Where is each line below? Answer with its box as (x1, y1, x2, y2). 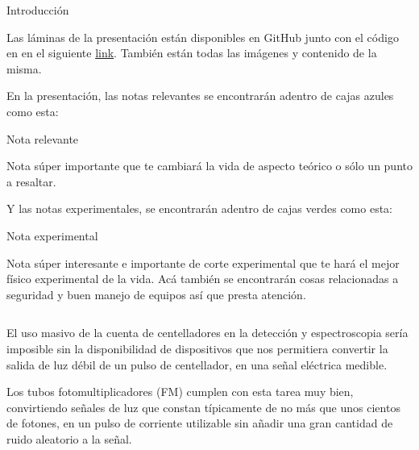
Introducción (6, 2, 69, 18)
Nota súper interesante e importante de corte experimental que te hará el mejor (6, 254, 400, 271)
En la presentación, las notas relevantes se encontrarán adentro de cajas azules (6, 87, 394, 104)
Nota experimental (6, 227, 98, 244)
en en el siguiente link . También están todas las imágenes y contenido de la (6, 44, 377, 61)
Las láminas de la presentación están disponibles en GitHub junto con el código (6, 28, 399, 45)
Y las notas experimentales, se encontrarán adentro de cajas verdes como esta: (6, 200, 392, 217)
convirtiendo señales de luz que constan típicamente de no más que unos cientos (6, 398, 400, 415)
